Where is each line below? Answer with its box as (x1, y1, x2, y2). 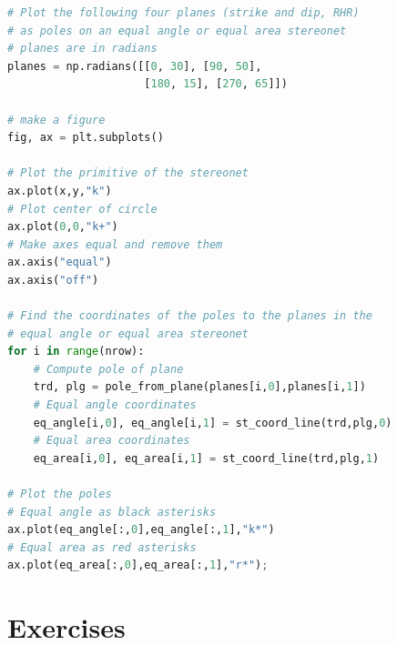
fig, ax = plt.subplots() (7, 131, 164, 145)
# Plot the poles (7, 488, 112, 501)
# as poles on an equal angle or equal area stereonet (7, 24, 347, 37)
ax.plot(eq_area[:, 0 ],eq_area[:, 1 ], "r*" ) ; (7, 559, 269, 572)
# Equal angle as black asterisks (7, 505, 217, 519)
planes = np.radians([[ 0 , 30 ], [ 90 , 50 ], (7, 59, 262, 73)
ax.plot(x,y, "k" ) (7, 184, 112, 197)
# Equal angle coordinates (33, 398, 197, 412)
